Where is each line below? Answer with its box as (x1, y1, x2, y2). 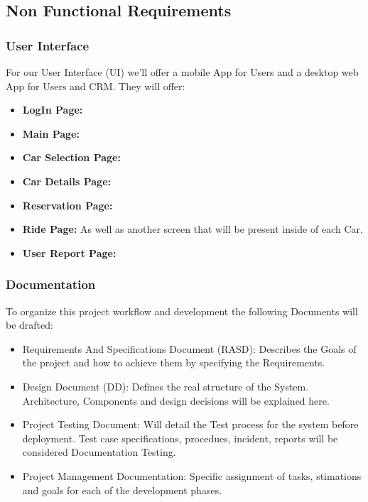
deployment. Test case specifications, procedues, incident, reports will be (22, 430, 338, 445)
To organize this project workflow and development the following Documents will (6, 303, 358, 318)
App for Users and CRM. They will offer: (6, 78, 185, 93)
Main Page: (22, 126, 80, 141)
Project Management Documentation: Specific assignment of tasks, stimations (22, 468, 362, 483)
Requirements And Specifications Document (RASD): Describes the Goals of (22, 341, 357, 356)
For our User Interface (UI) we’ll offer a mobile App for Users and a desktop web (6, 65, 359, 79)
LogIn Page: (22, 102, 83, 117)
